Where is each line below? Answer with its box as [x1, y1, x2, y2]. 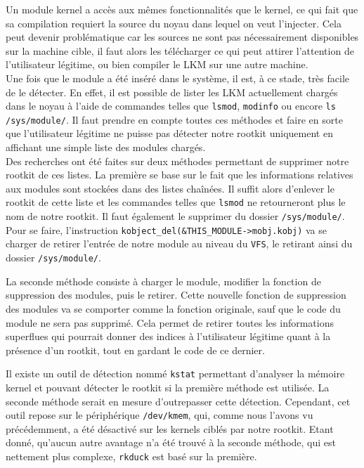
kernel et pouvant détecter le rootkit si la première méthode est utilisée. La [6, 379, 330, 394]
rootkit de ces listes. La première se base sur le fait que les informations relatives [6, 167, 353, 182]
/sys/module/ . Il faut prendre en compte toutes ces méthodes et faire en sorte [6, 112, 343, 126]
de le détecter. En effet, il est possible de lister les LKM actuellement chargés [6, 84, 338, 99]
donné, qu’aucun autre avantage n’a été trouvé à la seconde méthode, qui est [6, 435, 336, 450]
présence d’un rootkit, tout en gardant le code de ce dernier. [6, 342, 265, 357]
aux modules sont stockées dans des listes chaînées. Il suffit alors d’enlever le [6, 181, 334, 195]
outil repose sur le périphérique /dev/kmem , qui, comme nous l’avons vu [6, 408, 313, 422]
